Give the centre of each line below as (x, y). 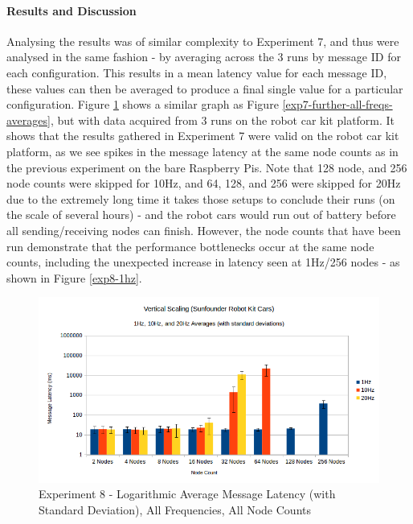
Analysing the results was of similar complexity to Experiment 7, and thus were (203, 41)
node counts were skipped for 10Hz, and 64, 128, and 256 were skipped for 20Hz (204, 183)
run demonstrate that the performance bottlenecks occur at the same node (190, 246)
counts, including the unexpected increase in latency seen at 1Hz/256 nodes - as (203, 262)
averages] (29, 120)
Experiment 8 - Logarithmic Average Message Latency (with (187, 494)
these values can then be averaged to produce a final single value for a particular (205, 88)
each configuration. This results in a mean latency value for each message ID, (197, 72)
